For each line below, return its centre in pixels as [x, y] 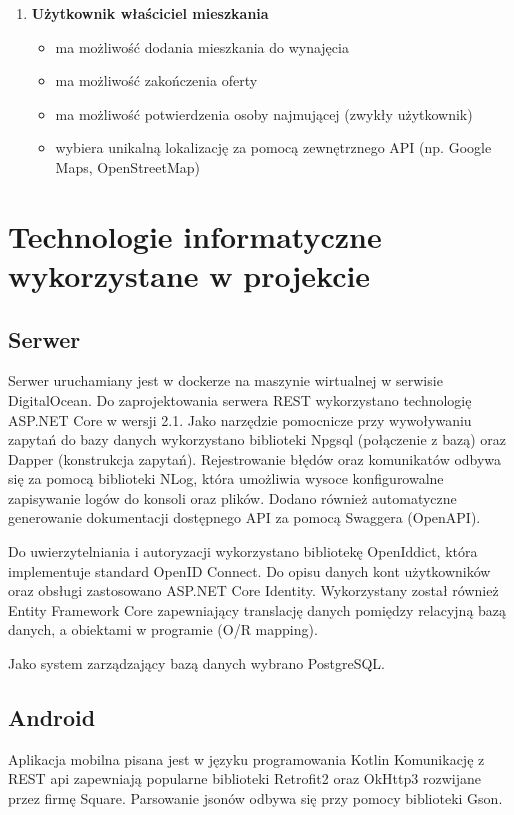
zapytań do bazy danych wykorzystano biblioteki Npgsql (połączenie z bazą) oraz [257, 439]
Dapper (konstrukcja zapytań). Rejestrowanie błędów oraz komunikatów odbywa [255, 458]
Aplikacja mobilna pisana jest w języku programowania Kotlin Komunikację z [246, 758]
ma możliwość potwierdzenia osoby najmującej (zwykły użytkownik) [264, 113]
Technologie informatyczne [195, 235]
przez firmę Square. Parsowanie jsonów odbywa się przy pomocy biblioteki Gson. [255, 798]
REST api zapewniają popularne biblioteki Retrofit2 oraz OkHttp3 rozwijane [244, 778]
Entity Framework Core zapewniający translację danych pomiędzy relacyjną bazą [257, 609]
